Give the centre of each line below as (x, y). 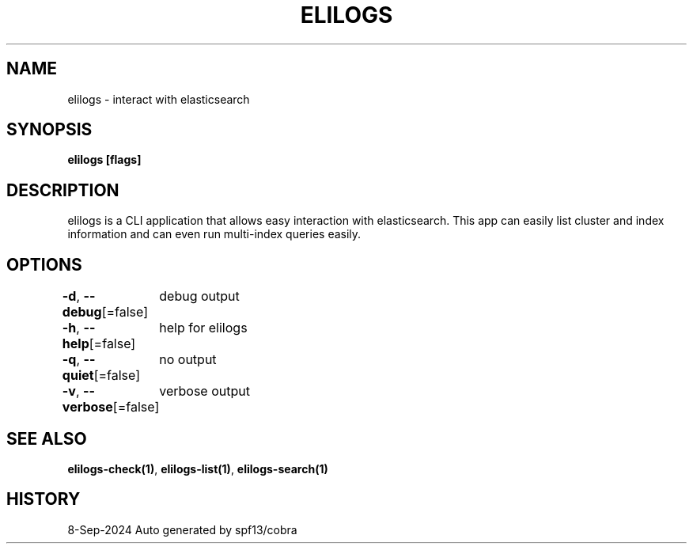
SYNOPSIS (49, 130)
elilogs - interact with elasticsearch (159, 99)
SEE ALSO (47, 438)
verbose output (204, 391)
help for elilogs (203, 328)
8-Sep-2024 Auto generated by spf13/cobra (182, 529)
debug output (199, 296)
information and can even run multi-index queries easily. (214, 234)
